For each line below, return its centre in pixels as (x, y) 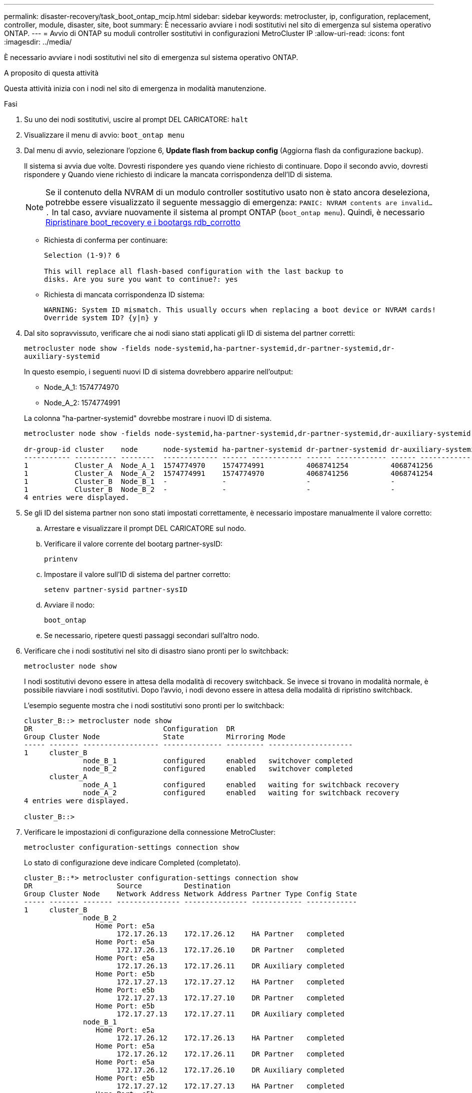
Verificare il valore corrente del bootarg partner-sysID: (133, 544)
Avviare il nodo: (69, 605)
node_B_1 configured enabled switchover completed (218, 761)
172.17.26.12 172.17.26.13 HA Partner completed (230, 1038)
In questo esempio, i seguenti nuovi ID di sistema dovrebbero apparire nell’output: (159, 372)
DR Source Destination (127, 886)
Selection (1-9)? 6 (82, 255)
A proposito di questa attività (51, 73)
